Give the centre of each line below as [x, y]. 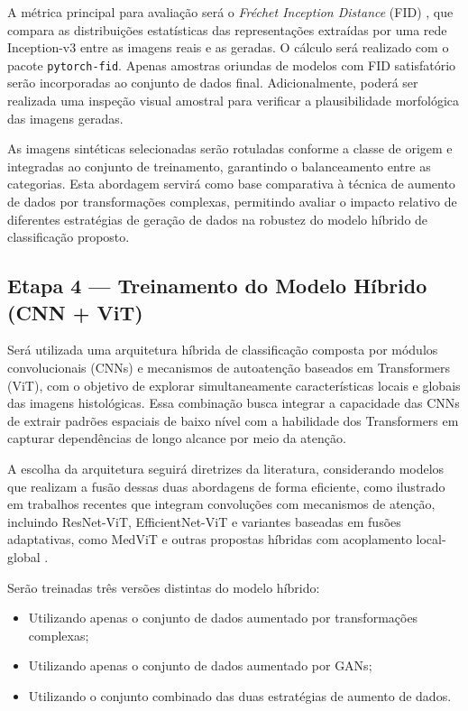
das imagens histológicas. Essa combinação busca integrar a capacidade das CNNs [234, 403]
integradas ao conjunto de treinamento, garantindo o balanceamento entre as [219, 166]
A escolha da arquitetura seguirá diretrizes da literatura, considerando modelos [226, 468]
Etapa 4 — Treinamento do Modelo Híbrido [217, 286]
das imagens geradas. [65, 118]
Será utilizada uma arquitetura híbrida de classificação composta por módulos [223, 350]
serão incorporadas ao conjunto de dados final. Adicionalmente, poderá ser [213, 83]
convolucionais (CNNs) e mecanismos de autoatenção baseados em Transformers [229, 367]
